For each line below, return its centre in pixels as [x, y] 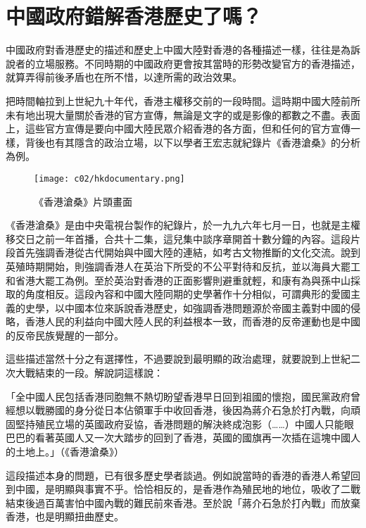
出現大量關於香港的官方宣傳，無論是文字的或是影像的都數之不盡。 [188, 114]
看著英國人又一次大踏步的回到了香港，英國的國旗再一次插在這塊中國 [193, 438]
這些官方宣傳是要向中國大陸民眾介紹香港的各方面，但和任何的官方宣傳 [188, 128]
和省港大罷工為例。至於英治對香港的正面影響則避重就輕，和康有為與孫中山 [178, 280]
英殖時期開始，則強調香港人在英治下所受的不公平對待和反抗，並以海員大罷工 [183, 266]
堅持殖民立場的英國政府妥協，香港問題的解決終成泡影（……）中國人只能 [179, 423]
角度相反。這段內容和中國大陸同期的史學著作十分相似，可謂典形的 [178, 294]
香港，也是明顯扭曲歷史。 [65, 516]
